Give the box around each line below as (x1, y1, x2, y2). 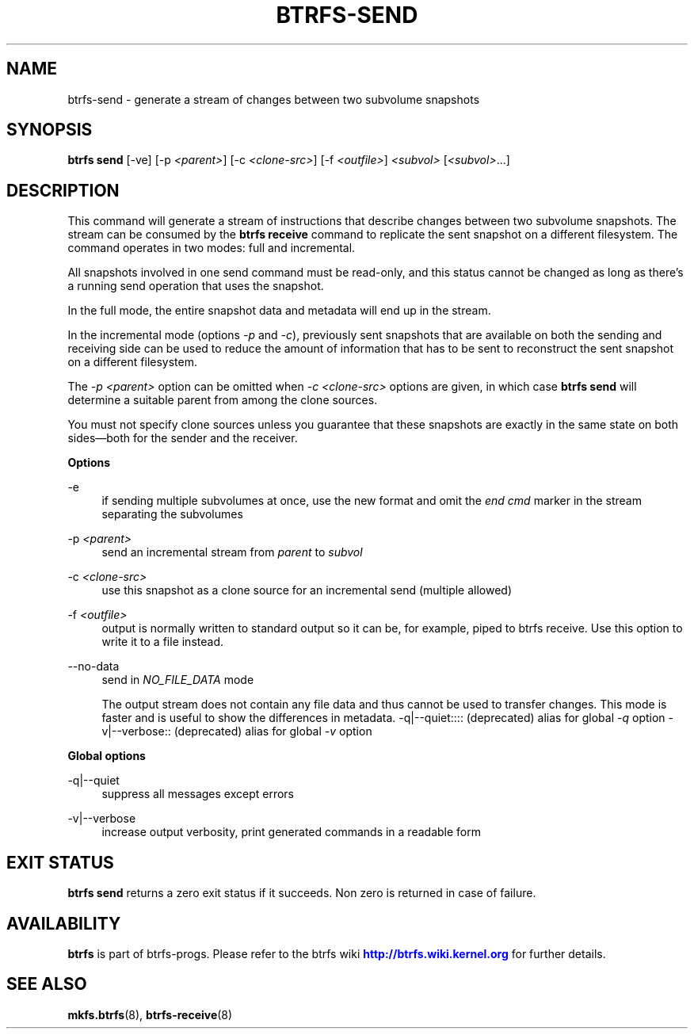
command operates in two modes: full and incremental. (67, 241, 356, 255)
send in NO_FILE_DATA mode (101, 673, 254, 687)
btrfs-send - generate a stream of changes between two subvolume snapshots (67, 92, 480, 106)
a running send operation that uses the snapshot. (67, 279, 324, 293)
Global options (67, 749, 146, 763)
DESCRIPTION (6, 180, 120, 201)
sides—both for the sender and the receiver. (67, 431, 298, 445)
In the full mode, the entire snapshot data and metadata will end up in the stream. (67, 304, 491, 318)
